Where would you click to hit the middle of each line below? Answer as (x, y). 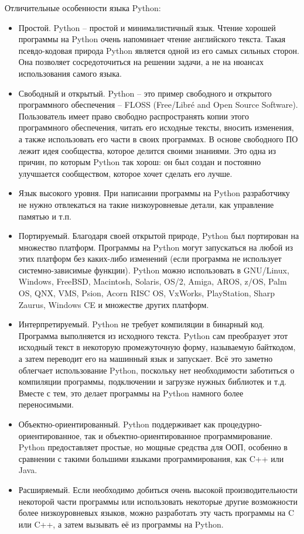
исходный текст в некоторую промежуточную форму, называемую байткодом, (157, 347)
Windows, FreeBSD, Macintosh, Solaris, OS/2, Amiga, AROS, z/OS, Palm (153, 281)
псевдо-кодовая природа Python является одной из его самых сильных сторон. (159, 50)
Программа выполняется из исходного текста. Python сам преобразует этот (153, 335)
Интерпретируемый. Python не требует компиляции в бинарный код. (141, 324)
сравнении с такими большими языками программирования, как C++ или (151, 458)
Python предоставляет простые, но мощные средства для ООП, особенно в (153, 447)
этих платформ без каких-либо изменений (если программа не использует (150, 259)
